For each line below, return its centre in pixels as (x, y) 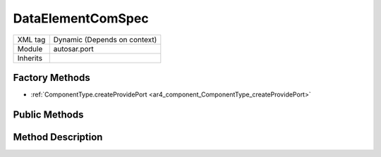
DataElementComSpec (81, 18)
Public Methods (48, 114)
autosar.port (74, 49)
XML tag (31, 39)
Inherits (30, 58)
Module (30, 49)
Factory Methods (52, 77)
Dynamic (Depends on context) (105, 39)
